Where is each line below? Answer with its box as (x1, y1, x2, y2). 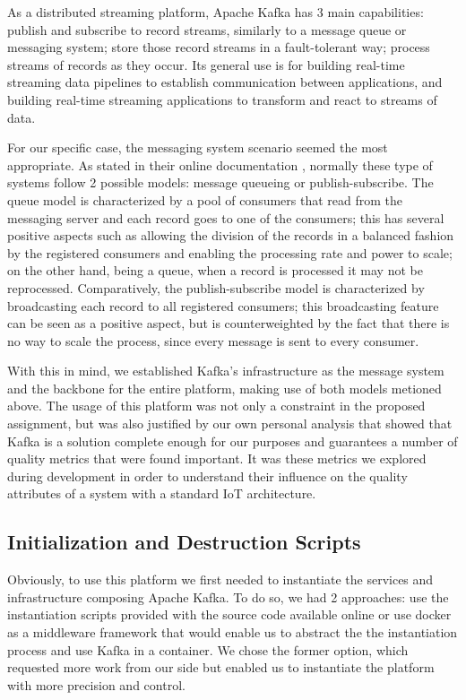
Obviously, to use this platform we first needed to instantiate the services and (7, 570, 434, 589)
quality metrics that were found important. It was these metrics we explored (7, 449, 427, 468)
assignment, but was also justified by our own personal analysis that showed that (7, 414, 453, 433)
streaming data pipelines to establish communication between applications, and (7, 73, 443, 91)
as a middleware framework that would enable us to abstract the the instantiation (7, 623, 458, 642)
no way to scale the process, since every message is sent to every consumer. (7, 331, 419, 350)
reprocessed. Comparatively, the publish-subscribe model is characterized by (7, 278, 425, 297)
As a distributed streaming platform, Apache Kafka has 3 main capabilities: (7, 3, 424, 21)
